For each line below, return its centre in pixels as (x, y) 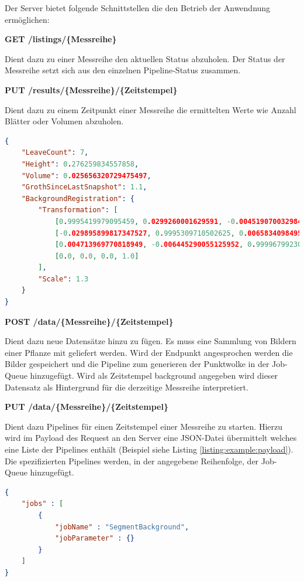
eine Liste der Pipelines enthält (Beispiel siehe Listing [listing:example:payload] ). (149, 449)
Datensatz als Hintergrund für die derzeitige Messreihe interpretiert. (127, 387)
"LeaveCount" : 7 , (55, 153)
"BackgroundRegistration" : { (78, 198)
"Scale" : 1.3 (63, 279)
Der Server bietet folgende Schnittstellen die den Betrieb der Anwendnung (138, 8)
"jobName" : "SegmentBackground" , (122, 527)
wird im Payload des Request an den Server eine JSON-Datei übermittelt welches (151, 438)
